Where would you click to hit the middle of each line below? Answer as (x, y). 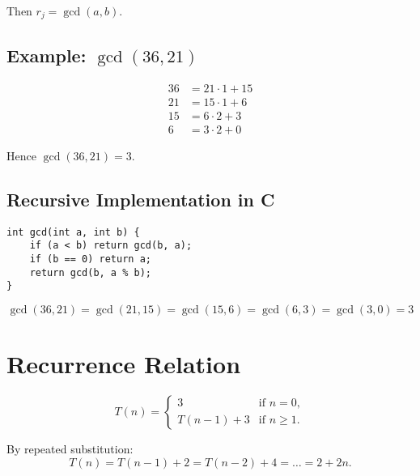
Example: (47, 55)
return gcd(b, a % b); (90, 272)
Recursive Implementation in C (141, 199)
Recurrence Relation (124, 364)
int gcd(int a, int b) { (73, 232)
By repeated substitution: (70, 448)
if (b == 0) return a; (90, 259)
